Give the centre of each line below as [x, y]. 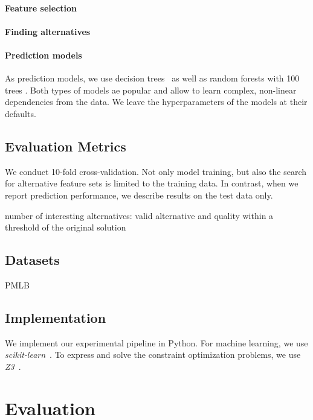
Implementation [56, 317]
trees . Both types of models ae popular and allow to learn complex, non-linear [151, 90]
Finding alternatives [48, 31]
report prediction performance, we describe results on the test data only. [139, 195]
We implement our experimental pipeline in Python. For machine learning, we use [156, 342]
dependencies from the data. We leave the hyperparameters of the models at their [156, 102]
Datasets [32, 260]
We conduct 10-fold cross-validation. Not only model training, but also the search [156, 171]
